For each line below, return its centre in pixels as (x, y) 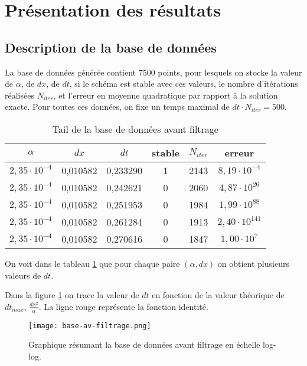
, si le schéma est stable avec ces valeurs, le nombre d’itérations (184, 84)
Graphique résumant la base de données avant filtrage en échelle (144, 344)
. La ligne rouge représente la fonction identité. (123, 306)
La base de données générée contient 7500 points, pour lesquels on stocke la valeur (153, 72)
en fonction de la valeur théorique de (218, 295)
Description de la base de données (111, 47)
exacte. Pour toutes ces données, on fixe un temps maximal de (117, 107)
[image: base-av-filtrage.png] (90, 326)
